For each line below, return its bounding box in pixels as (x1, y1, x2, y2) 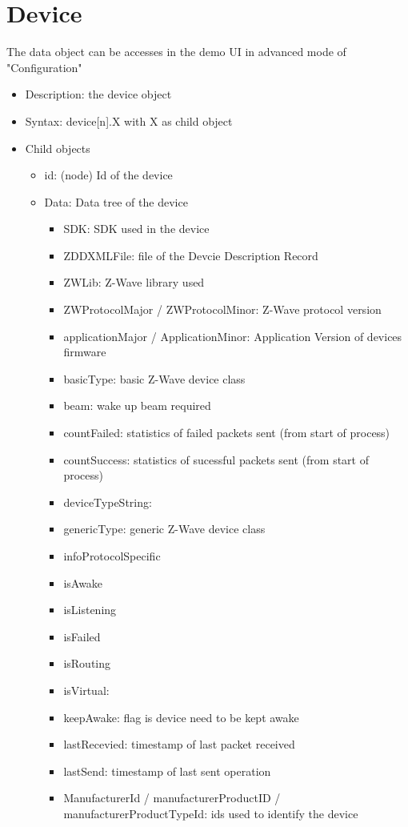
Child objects (25, 139, 90, 156)
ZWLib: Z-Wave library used (63, 274, 205, 291)
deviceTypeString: (63, 493, 152, 510)
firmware (63, 343, 106, 360)
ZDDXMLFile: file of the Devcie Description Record (63, 247, 318, 263)
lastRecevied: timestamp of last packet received (63, 736, 295, 753)
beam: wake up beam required (63, 397, 211, 414)
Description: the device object (25, 86, 172, 102)
